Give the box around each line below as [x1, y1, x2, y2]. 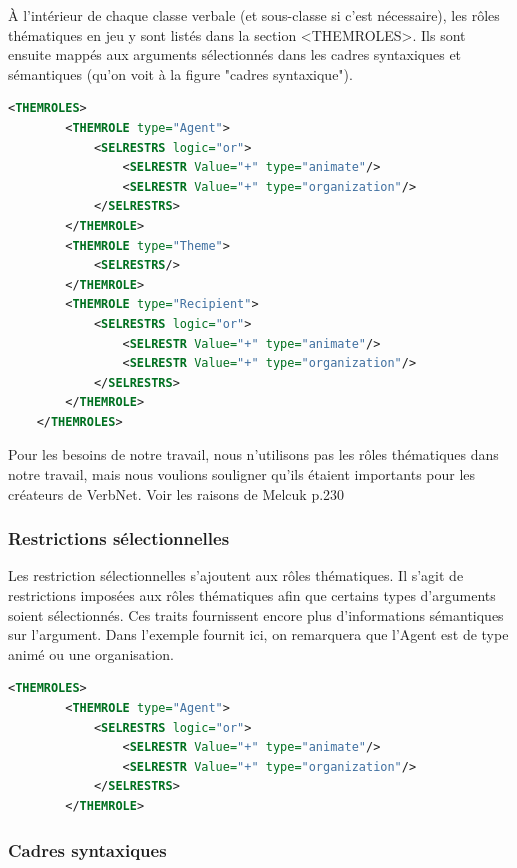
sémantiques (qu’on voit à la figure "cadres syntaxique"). [8, 63, 353, 84]
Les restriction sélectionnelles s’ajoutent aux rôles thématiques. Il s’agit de [8, 565, 464, 586]
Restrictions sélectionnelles [8, 526, 230, 551]
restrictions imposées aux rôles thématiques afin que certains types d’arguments [8, 585, 496, 606]
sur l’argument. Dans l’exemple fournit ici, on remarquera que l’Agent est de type [8, 624, 509, 645]
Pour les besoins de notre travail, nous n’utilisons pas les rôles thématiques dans [8, 444, 499, 465]
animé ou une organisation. [8, 643, 174, 664]
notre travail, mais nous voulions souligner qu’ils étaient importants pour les [8, 464, 476, 485]
